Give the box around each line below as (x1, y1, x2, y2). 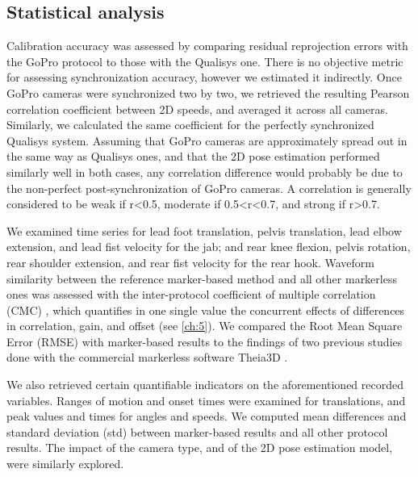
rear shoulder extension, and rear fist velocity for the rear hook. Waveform (6, 253, 374, 270)
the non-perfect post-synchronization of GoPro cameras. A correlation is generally (6, 179, 412, 196)
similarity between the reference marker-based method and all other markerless (6, 270, 397, 287)
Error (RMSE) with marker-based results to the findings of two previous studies (6, 333, 403, 349)
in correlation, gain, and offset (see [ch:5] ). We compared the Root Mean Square (6, 317, 403, 334)
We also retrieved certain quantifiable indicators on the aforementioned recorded (6, 376, 403, 393)
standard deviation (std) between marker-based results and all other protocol (6, 423, 388, 440)
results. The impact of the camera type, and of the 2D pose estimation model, (6, 439, 393, 456)
